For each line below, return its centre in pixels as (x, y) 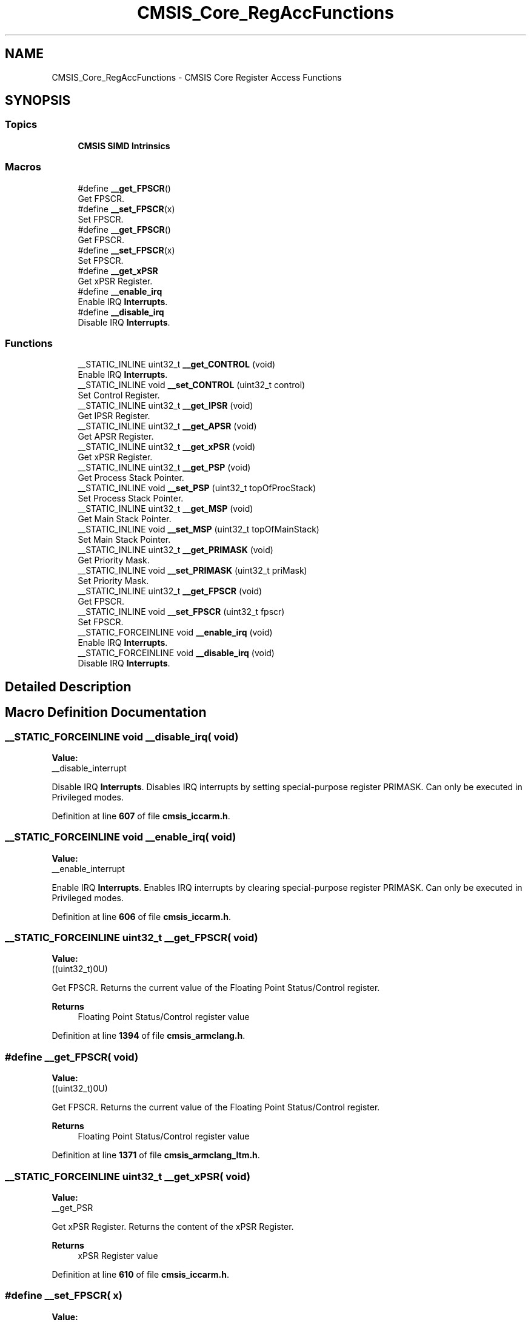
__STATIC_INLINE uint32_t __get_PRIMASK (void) (175, 550)
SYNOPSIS (38, 101)
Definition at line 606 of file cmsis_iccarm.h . (142, 916)
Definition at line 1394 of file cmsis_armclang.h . (149, 1036)
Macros (23, 167)
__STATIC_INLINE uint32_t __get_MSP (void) (165, 509)
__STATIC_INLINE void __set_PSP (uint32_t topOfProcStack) (197, 488)
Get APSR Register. (116, 437)
